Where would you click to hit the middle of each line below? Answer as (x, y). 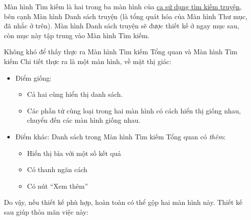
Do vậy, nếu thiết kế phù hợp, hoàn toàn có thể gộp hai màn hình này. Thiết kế (123, 202)
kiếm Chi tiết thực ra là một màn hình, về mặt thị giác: (88, 61)
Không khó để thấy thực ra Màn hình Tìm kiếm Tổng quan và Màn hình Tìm (121, 52)
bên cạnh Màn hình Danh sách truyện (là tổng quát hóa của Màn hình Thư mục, (126, 16)
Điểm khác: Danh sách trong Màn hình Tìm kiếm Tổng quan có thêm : (120, 136)
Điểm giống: (33, 77)
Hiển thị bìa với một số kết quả (74, 153)
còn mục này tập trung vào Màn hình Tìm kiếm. (77, 35)
